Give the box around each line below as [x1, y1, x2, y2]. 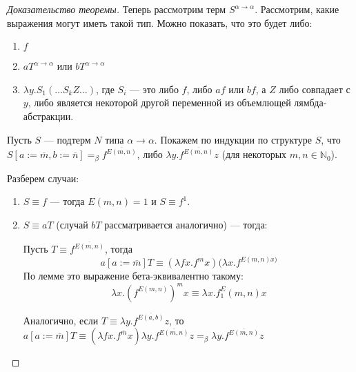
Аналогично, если [23, 313, 99, 327]
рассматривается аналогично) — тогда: [104, 217, 268, 231]
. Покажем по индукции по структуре [154, 132, 312, 146]
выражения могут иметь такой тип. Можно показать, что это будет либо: [7, 15, 313, 30]
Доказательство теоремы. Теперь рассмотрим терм [7, 2, 226, 16]
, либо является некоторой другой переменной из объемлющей [28, 95, 291, 110]
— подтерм [43, 132, 91, 146]
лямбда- [294, 95, 327, 110]
